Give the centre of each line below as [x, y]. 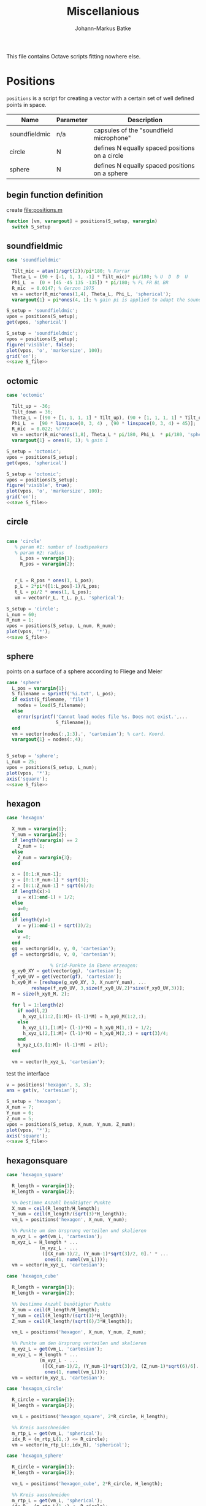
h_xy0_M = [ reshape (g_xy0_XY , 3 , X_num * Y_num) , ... [79, 983]
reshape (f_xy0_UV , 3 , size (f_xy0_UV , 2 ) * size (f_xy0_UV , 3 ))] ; [108, 988]
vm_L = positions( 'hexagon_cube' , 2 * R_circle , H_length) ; [88, 1484]
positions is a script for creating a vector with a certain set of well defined [100, 98]
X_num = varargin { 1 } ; [40, 829]
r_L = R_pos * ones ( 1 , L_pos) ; [55, 581]
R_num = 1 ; [20, 620]
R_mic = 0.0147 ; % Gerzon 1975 [53, 288]
